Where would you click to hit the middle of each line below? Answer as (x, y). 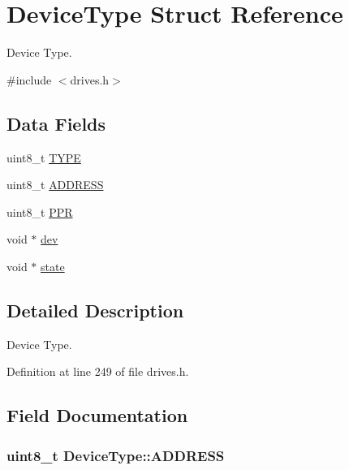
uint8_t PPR (40, 211)
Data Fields (56, 123)
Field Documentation (97, 415)
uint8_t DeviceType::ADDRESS (116, 455)
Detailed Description (95, 310)
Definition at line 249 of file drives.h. (98, 371)
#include (29, 79)
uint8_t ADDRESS (55, 185)
